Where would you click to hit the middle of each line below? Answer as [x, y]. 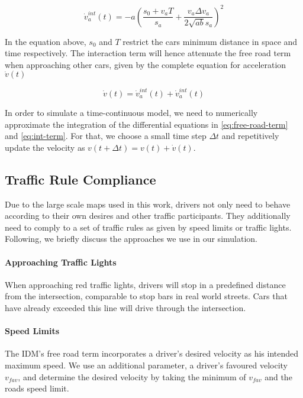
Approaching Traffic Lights [61, 262]
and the [278, 376]
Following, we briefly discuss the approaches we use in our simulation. [131, 239]
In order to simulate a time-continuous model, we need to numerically [131, 112]
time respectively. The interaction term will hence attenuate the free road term [148, 53]
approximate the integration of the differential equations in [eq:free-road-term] [146, 124]
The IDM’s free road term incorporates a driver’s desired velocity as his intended [152, 353]
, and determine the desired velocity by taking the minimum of [132, 376]
